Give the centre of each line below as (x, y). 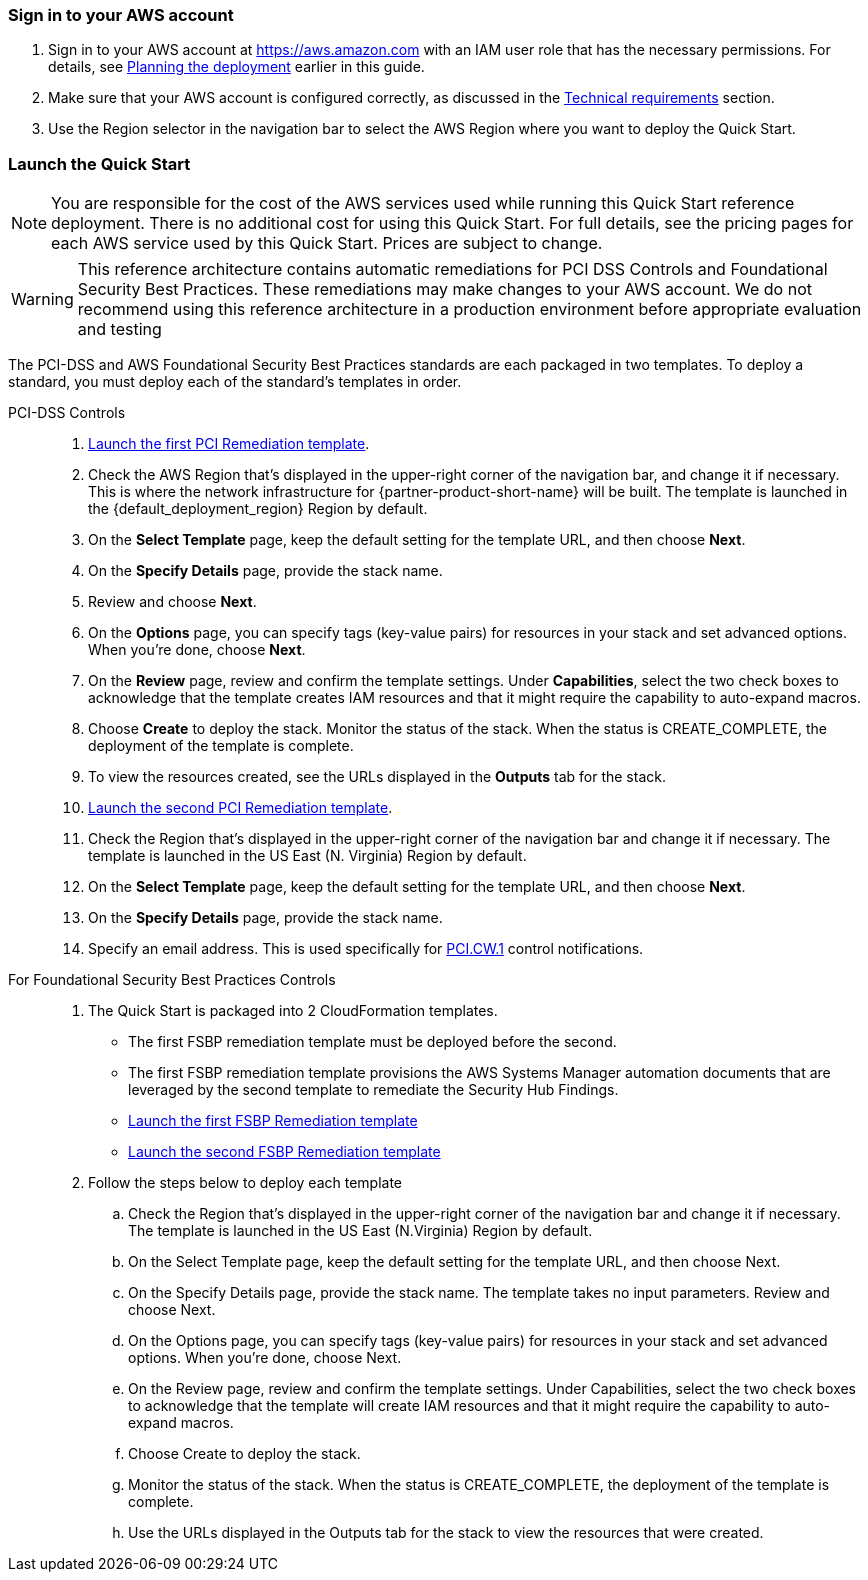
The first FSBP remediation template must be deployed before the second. (372, 1042)
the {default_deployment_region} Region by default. (258, 509)
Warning (42, 299)
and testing (119, 329)
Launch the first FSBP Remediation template (273, 1121)
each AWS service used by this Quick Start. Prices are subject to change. (327, 243)
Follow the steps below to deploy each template (245, 1183)
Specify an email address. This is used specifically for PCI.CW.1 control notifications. (366, 949)
